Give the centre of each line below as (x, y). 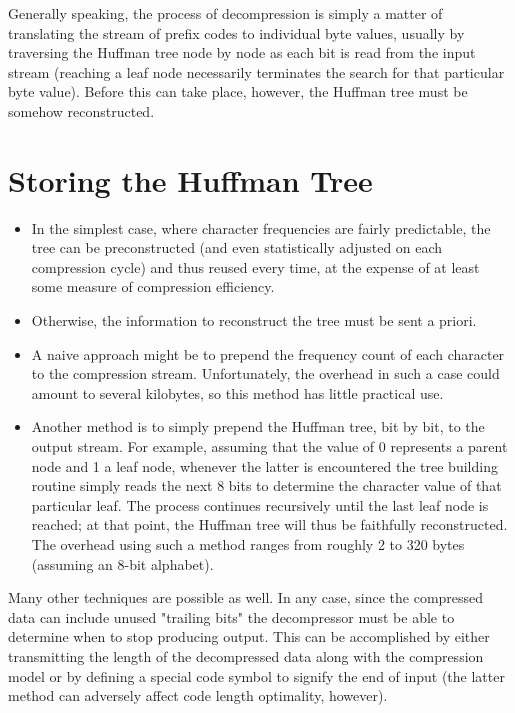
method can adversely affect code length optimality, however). (198, 695)
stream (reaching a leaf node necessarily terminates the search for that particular (256, 71)
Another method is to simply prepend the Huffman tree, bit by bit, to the (258, 426)
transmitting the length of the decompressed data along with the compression (246, 655)
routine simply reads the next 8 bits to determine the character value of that (266, 485)
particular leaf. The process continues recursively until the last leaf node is (260, 504)
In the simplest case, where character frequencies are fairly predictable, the (261, 227)
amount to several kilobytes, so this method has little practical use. (237, 392)
